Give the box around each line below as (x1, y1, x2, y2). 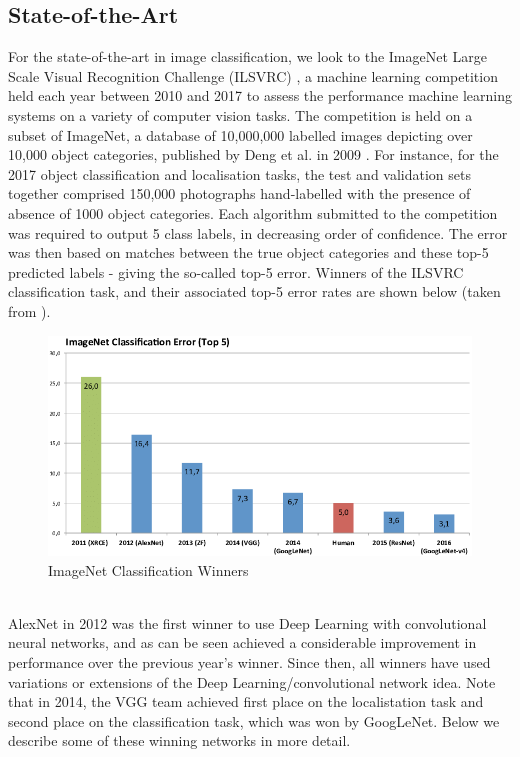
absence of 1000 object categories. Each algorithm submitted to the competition (8, 202, 498, 223)
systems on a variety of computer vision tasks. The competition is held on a (8, 104, 473, 125)
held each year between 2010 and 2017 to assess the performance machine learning (8, 85, 513, 106)
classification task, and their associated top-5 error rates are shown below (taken (8, 281, 501, 302)
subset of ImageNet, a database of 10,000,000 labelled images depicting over (8, 124, 473, 145)
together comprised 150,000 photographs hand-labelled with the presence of (8, 183, 471, 204)
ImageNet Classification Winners (48, 559, 249, 580)
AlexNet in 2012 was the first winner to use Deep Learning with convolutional (8, 612, 487, 633)
